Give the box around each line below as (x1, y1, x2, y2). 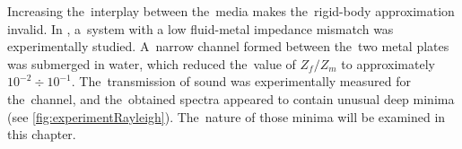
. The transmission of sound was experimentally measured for (71, 72, 411, 91)
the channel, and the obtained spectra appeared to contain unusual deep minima (7, 89, 455, 108)
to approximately (341, 54, 435, 73)
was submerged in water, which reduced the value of (7, 54, 296, 73)
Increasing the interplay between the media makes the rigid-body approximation (7, 2, 455, 20)
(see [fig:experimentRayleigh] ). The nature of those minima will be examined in (7, 107, 446, 126)
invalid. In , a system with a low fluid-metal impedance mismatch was (7, 19, 394, 38)
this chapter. (7, 125, 76, 144)
